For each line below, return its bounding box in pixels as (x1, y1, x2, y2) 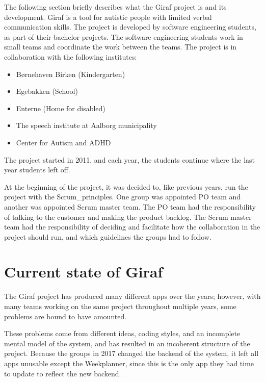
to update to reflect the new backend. (4, 368, 121, 378)
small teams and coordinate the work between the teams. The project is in (4, 41, 237, 52)
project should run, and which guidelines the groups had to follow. (4, 231, 211, 242)
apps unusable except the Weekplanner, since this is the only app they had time (4, 358, 254, 368)
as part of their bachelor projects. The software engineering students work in (4, 31, 243, 42)
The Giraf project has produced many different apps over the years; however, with (4, 291, 261, 301)
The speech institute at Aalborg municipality (16, 120, 157, 131)
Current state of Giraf (4, 261, 163, 282)
